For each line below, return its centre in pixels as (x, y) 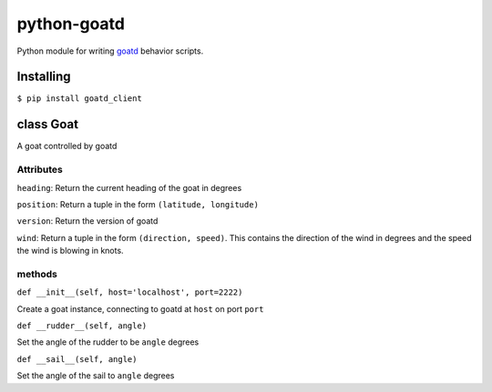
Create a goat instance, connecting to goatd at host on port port (140, 308)
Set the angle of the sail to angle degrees (96, 376)
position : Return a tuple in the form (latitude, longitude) (138, 204)
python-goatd (71, 24)
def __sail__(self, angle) (77, 359)
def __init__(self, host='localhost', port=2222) (130, 292)
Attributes (40, 170)
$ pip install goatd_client (80, 99)
